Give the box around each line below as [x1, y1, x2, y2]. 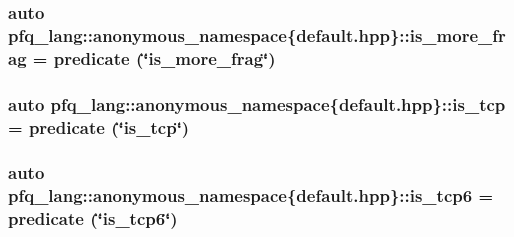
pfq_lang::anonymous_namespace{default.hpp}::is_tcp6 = [8, 183, 494, 208]
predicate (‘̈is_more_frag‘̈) [53, 45, 276, 70]
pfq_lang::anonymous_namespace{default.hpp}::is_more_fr [8, 22, 506, 47]
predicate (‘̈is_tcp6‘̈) [8, 206, 178, 231]
